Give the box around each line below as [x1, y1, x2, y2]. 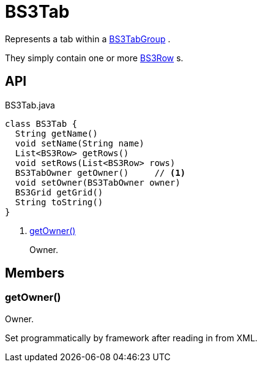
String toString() [15, 197, 103, 207]
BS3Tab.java [5, 99, 55, 110]
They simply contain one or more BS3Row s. [5, 52, 184, 63]
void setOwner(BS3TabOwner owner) [15, 177, 181, 187]
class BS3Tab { [5, 118, 78, 129]
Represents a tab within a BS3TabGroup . [5, 33, 171, 44]
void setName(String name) [15, 138, 144, 148]
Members [5, 265, 65, 281]
